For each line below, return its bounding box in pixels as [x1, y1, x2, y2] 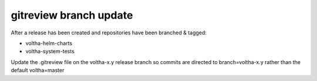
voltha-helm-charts [25, 40, 73, 47]
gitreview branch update [11, 9, 133, 22]
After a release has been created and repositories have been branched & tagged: [11, 29, 207, 36]
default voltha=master [11, 67, 65, 74]
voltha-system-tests [25, 48, 75, 55]
